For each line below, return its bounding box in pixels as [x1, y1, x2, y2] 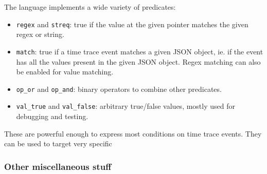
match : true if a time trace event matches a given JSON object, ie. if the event [16, 46, 263, 56]
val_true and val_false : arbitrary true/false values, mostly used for [16, 101, 235, 111]
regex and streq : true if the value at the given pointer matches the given [16, 18, 248, 29]
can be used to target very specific [4, 138, 112, 149]
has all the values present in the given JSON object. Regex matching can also [16, 56, 261, 67]
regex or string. [16, 29, 64, 40]
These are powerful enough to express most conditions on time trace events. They [4, 128, 262, 139]
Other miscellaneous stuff [4, 160, 112, 172]
